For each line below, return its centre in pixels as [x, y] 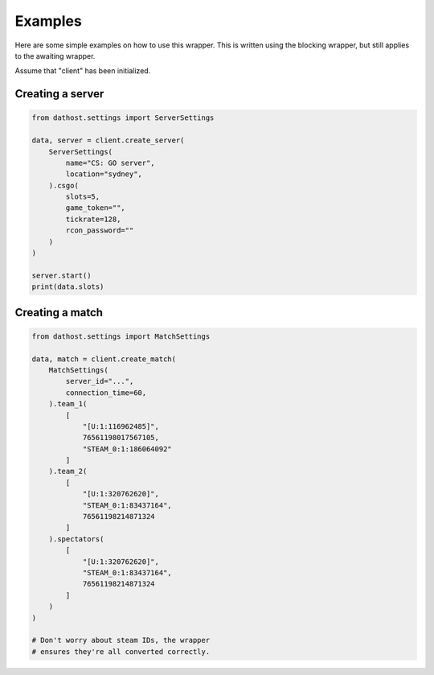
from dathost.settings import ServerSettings [123, 118]
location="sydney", [104, 174]
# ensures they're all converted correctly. [121, 651]
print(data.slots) [68, 287]
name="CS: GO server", [111, 163]
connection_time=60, [106, 393]
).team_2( [68, 471]
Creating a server [59, 94]
